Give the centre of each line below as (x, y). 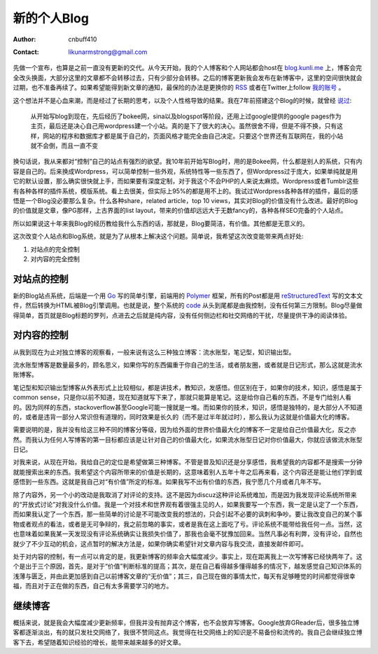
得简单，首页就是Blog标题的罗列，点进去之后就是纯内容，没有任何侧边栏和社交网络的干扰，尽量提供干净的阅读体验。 (182, 315)
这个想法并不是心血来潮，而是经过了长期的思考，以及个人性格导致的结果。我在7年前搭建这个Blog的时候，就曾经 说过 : (182, 100)
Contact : (26, 52)
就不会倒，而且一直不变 (64, 146)
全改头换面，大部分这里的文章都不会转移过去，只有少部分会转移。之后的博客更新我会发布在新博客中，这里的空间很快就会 (188, 78)
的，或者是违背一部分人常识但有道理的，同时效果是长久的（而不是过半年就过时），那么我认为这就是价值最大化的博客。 (183, 417)
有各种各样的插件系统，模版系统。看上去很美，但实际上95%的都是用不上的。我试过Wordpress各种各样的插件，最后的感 (185, 191)
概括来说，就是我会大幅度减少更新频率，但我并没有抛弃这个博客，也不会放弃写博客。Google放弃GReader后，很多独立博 (186, 622)
